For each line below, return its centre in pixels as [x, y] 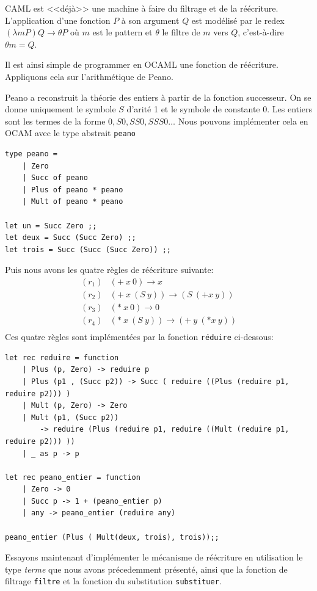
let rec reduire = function [62, 357]
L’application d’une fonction [58, 20]
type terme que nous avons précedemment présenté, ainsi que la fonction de [146, 569]
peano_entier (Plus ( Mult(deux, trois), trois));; [112, 537]
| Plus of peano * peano [73, 190]
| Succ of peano [55, 178]
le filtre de [181, 32]
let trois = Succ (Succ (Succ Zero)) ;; [88, 249]
